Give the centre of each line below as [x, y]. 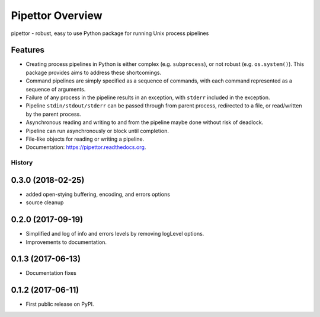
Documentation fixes [51, 273]
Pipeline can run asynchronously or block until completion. [97, 131]
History [22, 163]
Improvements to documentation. [66, 242]
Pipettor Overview [57, 15]
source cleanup [45, 202]
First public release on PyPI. [60, 304]
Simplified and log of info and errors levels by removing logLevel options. [115, 234]
